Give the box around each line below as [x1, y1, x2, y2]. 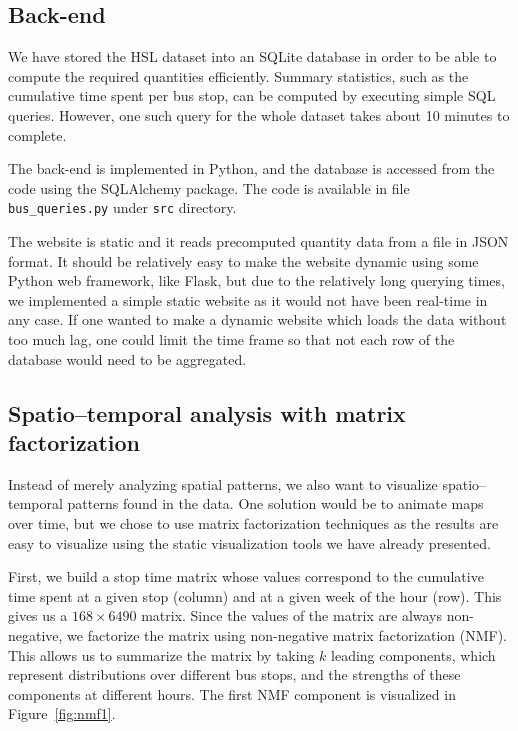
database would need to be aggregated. [8, 348, 247, 369]
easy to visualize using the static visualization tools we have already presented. [8, 532, 491, 553]
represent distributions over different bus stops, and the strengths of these [8, 664, 461, 685]
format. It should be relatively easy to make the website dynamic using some [8, 250, 479, 271]
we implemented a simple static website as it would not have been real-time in [8, 289, 488, 310]
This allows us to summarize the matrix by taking [8, 644, 315, 665]
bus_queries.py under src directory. [8, 197, 237, 218]
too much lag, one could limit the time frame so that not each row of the [8, 328, 455, 349]
